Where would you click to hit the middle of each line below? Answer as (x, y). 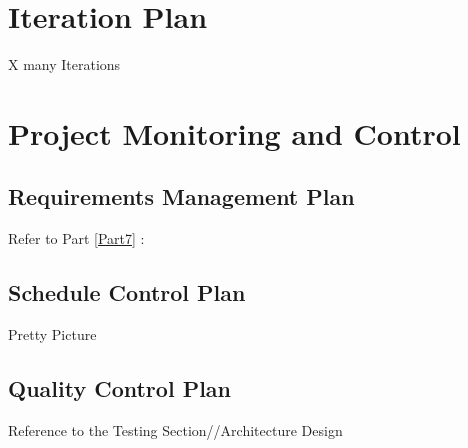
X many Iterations (64, 64)
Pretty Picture (52, 334)
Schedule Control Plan (127, 292)
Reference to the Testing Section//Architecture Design (175, 429)
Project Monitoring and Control (234, 132)
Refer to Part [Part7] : (76, 238)
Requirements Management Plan (181, 196)
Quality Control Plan (119, 388)
